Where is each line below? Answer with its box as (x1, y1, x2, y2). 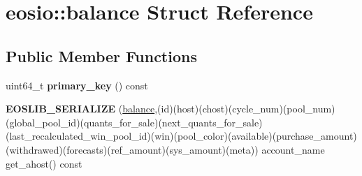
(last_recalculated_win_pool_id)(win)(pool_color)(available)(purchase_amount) (6, 129, 357, 143)
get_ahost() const (6, 156, 82, 170)
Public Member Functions (6, 45, 197, 66)
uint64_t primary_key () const (6, 78, 148, 92)
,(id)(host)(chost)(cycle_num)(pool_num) (154, 101, 335, 116)
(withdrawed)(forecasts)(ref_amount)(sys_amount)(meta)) (6, 142, 259, 156)
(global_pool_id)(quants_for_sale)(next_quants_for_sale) (6, 115, 263, 129)
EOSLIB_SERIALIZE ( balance (6, 101, 155, 116)
